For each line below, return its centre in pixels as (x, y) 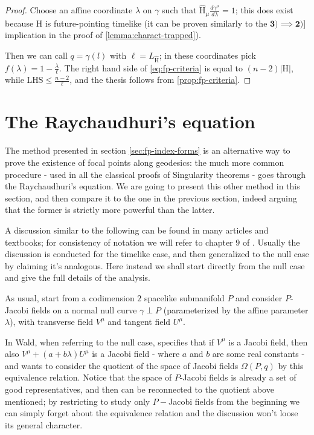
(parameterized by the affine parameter (236, 309)
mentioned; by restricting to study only (78, 401)
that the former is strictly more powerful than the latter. (110, 210)
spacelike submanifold (184, 297)
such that (179, 10)
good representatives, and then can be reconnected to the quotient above (139, 389)
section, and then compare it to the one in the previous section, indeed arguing (151, 198)
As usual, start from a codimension (70, 297)
